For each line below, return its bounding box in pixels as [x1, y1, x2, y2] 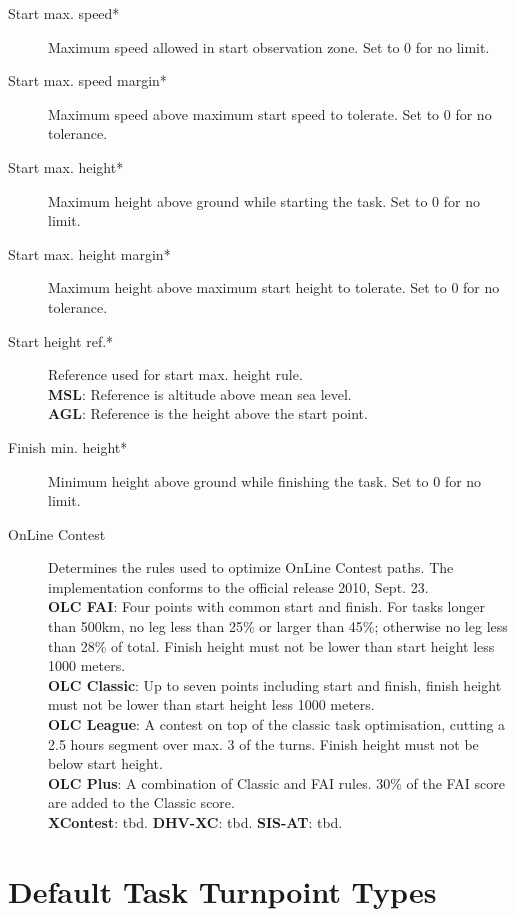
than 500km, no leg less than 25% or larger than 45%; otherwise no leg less [48, 616, 508, 637]
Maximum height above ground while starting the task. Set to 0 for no [48, 190, 480, 211]
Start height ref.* [8, 330, 114, 351]
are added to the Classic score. [48, 792, 235, 813]
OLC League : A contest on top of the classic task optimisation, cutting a [48, 714, 506, 735]
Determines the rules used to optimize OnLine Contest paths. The [48, 557, 454, 578]
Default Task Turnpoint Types [8, 870, 437, 911]
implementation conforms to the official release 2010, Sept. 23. [48, 576, 429, 597]
